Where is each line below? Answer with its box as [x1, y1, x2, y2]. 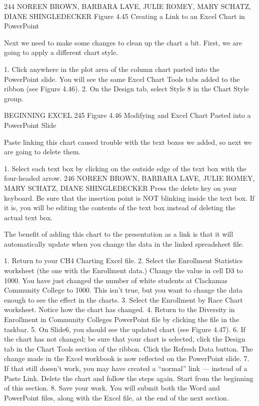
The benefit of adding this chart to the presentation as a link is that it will [4, 229, 233, 239]
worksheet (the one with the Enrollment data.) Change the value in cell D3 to [4, 265, 243, 276]
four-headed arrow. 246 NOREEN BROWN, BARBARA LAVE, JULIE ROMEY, [4, 173, 255, 183]
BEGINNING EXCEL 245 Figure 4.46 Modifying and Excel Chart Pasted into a [4, 110, 251, 120]
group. [4, 93, 23, 103]
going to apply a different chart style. [4, 47, 118, 57]
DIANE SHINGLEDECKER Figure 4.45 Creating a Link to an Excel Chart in [4, 10, 245, 21]
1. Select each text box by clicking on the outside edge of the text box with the [4, 163, 246, 173]
